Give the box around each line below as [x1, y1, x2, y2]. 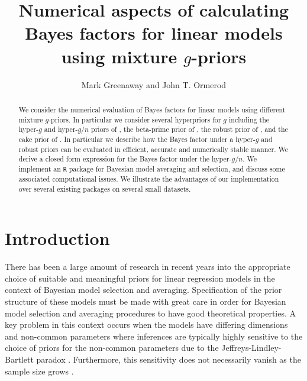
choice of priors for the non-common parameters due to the [5, 341, 219, 354]
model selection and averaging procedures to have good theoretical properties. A [5, 306, 296, 319]
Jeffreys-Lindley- [221, 341, 282, 354]
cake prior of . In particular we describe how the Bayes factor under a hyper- [18, 134, 256, 144]
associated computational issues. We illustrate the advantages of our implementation [18, 173, 279, 183]
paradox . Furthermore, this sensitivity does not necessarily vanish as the [36, 353, 301, 365]
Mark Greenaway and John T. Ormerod [81, 78, 227, 91]
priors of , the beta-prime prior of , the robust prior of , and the [91, 124, 288, 134]
